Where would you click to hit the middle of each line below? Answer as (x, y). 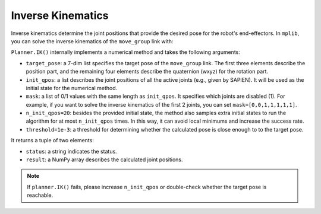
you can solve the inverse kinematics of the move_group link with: (92, 41)
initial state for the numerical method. (72, 88)
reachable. (40, 195)
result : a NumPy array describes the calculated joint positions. (105, 159)
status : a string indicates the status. (71, 151)
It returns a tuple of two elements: (53, 140)
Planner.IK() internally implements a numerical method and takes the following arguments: (125, 52)
